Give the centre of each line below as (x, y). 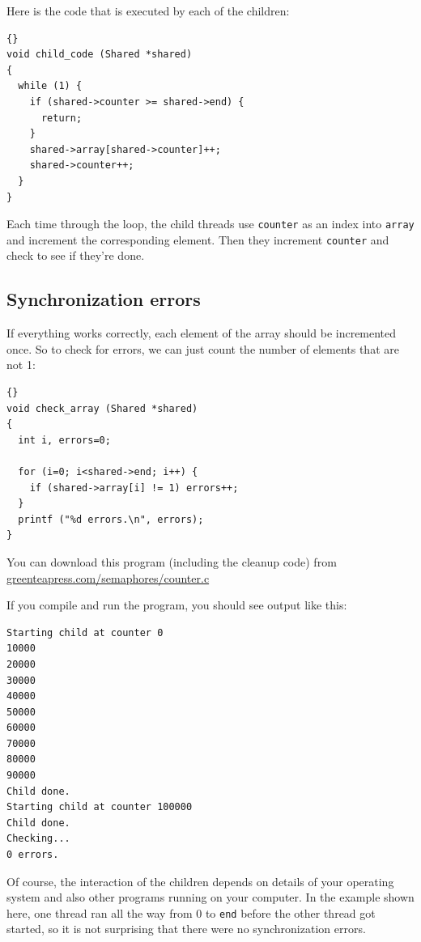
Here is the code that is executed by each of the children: (148, 11)
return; (62, 118)
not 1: (21, 365)
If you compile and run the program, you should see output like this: (177, 605)
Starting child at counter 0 (85, 632)
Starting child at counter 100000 (100, 807)
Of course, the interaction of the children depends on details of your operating (200, 881)
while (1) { (50, 86)
